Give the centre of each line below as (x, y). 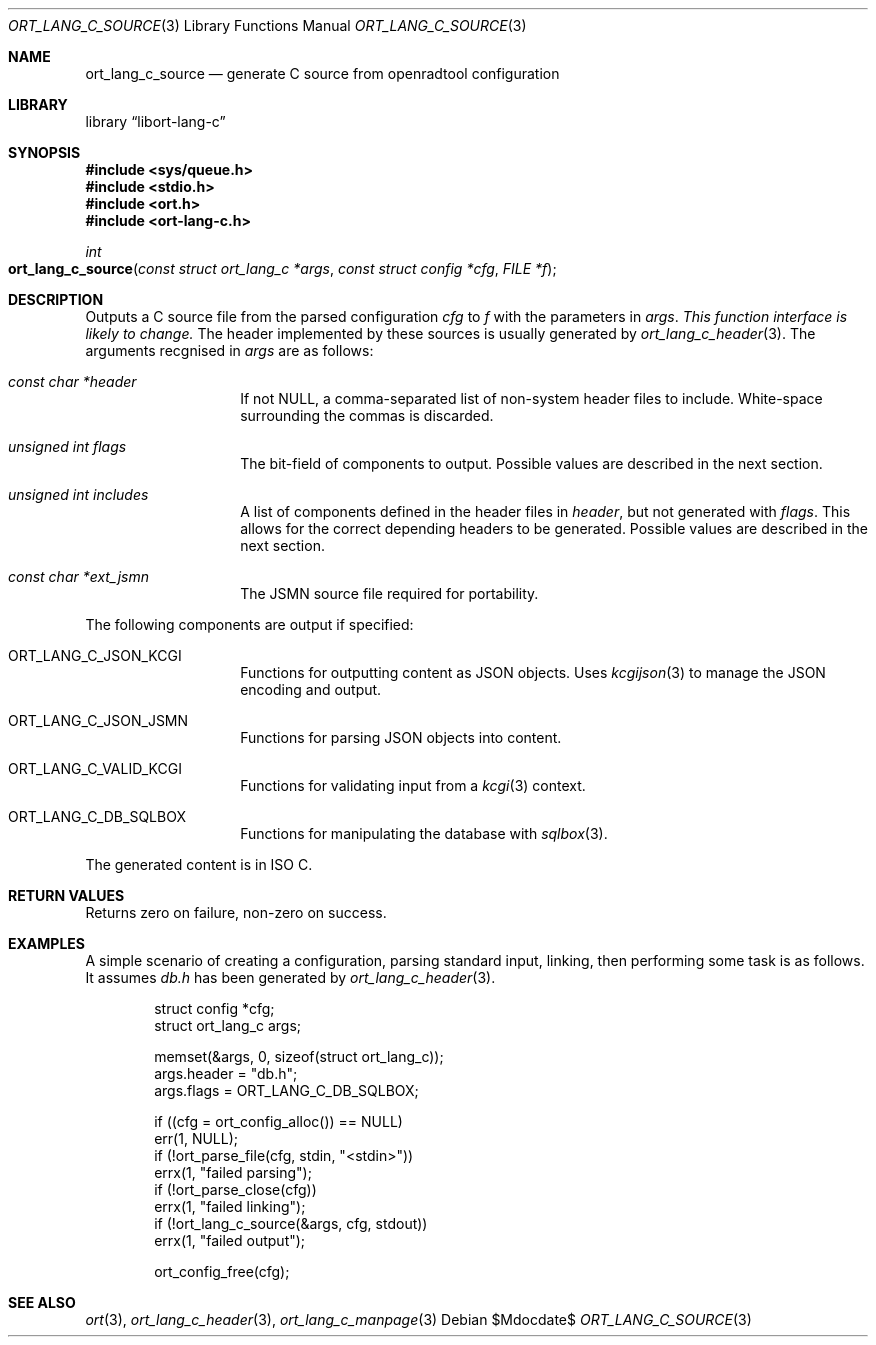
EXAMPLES (46, 943)
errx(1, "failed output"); (230, 1240)
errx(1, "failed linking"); (230, 1206)
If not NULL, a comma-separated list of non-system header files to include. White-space (531, 398)
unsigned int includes (78, 494)
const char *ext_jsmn (79, 576)
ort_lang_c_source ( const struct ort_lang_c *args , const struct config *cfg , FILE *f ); (282, 268)
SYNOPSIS (44, 152)
